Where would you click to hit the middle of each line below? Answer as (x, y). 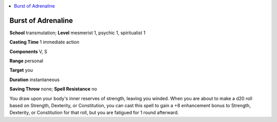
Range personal (26, 61)
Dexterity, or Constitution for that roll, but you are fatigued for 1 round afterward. (94, 113)
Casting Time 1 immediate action (44, 42)
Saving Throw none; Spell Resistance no (53, 89)
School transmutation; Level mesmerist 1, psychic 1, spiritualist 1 (77, 33)
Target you (21, 70)
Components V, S (28, 52)
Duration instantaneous (35, 80)
